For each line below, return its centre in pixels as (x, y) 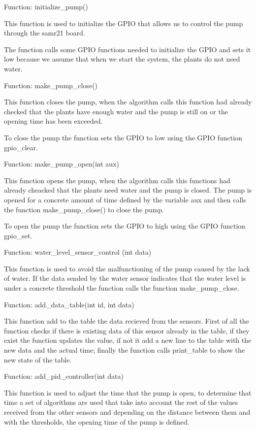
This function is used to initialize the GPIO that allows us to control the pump (124, 23)
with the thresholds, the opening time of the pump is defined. (97, 421)
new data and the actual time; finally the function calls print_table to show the (125, 350)
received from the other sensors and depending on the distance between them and (127, 412)
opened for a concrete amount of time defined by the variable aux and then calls (125, 199)
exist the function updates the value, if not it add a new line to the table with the (128, 340)
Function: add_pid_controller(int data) (64, 376)
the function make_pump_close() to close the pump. (84, 209)
